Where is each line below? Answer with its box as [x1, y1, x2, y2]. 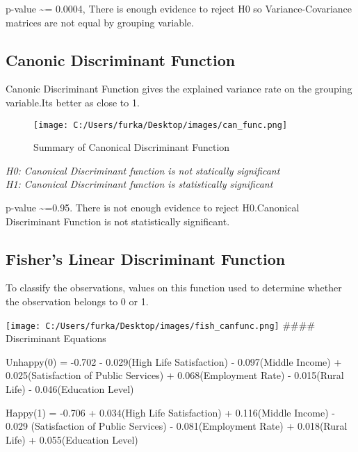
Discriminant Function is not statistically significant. [6, 213, 230, 228]
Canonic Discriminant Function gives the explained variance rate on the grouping [6, 81, 352, 96]
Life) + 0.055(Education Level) [6, 432, 138, 446]
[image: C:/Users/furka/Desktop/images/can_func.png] [33, 120, 288, 130]
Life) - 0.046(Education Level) [6, 382, 134, 396]
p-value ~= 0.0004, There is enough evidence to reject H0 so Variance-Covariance [6, 1, 352, 15]
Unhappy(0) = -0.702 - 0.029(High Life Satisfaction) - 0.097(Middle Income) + [6, 354, 342, 369]
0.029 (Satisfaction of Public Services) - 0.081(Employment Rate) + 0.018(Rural [6, 419, 348, 433]
